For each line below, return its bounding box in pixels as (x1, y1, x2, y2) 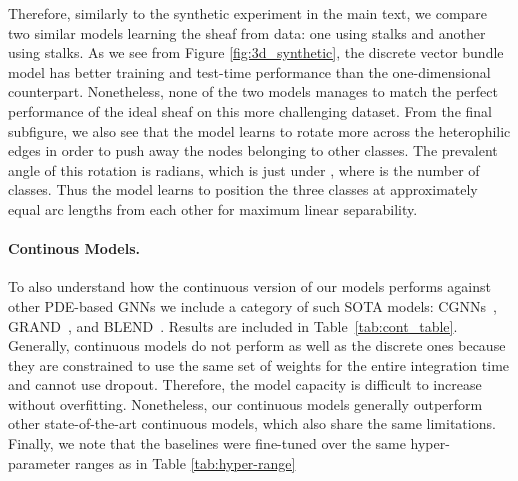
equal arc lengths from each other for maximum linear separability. (8, 198, 418, 219)
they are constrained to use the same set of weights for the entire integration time (8, 354, 510, 375)
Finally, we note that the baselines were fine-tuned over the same (8, 433, 406, 454)
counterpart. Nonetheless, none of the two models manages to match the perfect (8, 81, 498, 102)
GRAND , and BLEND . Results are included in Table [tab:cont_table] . (8, 315, 458, 336)
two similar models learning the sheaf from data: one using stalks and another (8, 22, 486, 43)
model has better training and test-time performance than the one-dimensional (8, 61, 491, 82)
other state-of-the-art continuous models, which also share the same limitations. (8, 413, 496, 434)
